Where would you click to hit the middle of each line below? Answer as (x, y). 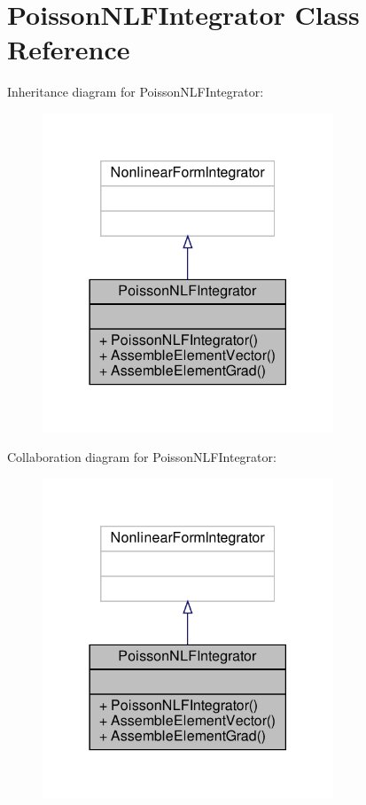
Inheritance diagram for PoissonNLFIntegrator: (136, 92)
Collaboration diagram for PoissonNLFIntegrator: (142, 457)
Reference (69, 49)
